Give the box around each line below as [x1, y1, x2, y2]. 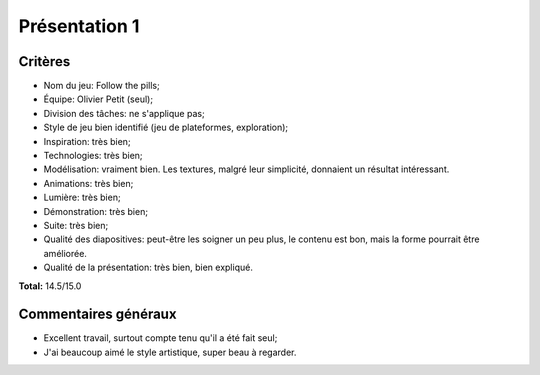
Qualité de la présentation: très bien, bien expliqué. [43, 261, 254, 274]
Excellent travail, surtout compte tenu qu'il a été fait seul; [43, 332, 278, 344]
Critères [18, 53, 71, 70]
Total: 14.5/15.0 [18, 280, 82, 292]
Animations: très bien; [43, 177, 134, 189]
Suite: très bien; [43, 219, 109, 231]
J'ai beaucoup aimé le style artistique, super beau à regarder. [43, 346, 297, 358]
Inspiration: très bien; [43, 135, 131, 147]
